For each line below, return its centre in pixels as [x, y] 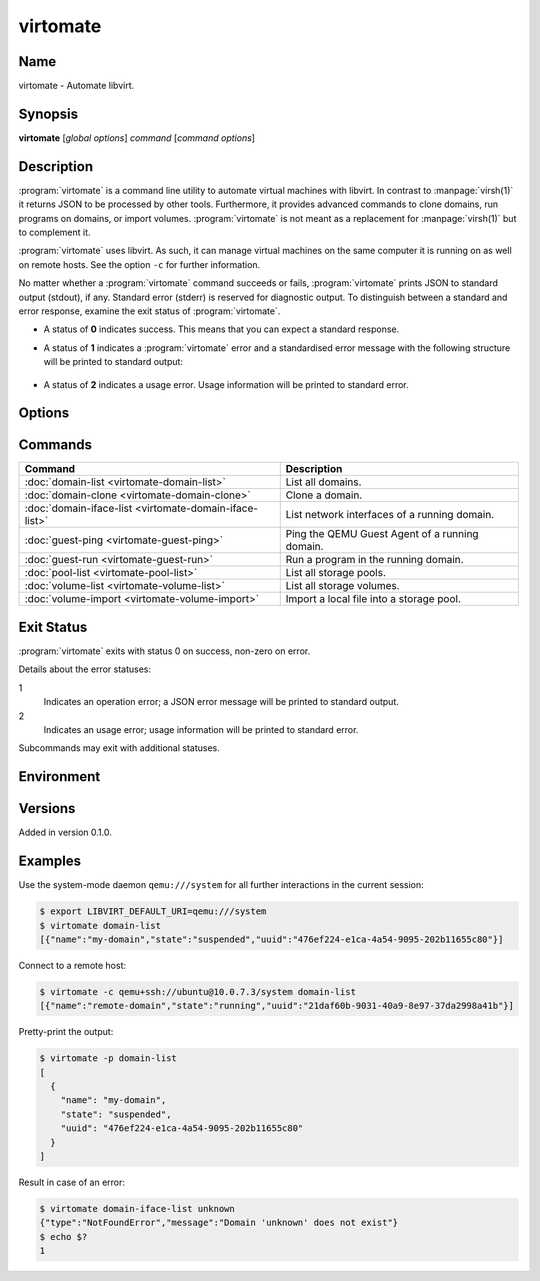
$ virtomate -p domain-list [108, 1058]
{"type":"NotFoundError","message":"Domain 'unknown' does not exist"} [219, 1223]
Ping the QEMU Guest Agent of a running [382, 534]
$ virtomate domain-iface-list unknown [137, 1208]
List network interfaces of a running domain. [390, 515]
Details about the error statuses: [85, 669]
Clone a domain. [324, 495]
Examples [50, 861]
